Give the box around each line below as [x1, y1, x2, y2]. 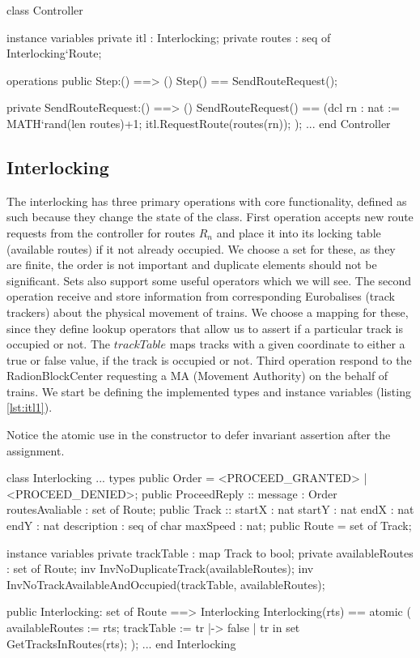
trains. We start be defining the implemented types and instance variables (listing [6, 382, 411, 399]
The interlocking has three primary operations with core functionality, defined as [6, 192, 407, 209]
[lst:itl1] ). [6, 399, 53, 416]
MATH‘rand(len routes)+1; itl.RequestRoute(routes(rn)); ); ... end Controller [6, 114, 391, 131]
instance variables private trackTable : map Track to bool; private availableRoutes [6, 544, 414, 561]
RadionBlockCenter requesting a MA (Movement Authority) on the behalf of [6, 367, 388, 384]
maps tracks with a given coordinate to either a [169, 335, 405, 352]
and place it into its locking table [216, 224, 381, 241]
